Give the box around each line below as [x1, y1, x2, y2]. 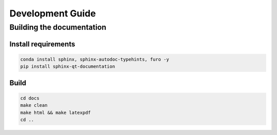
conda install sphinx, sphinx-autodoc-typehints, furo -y [20, 56, 169, 62]
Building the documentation [9, 23, 107, 32]
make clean [20, 103, 48, 108]
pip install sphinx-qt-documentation [20, 64, 115, 69]
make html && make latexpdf [20, 109, 91, 115]
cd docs [20, 95, 39, 101]
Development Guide [9, 8, 96, 19]
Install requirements [9, 40, 75, 48]
